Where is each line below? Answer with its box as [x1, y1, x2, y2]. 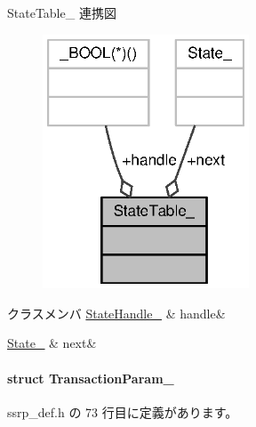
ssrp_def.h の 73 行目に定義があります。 [7, 402, 238, 421]
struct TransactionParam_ [7, 368, 174, 387]
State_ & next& [7, 334, 97, 352]
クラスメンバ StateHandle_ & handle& [7, 303, 226, 322]
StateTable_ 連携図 [7, 4, 116, 21]
